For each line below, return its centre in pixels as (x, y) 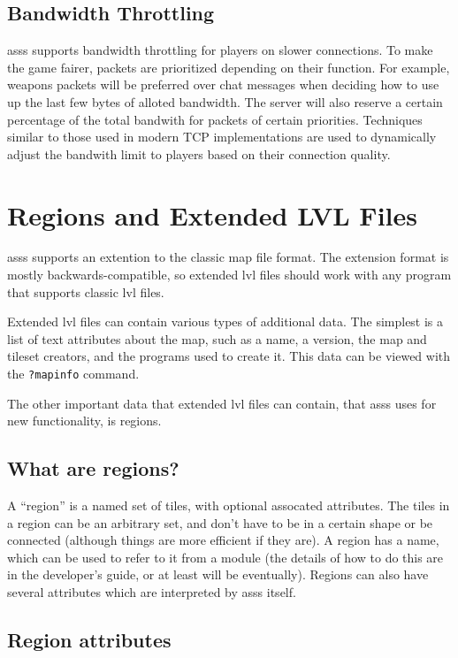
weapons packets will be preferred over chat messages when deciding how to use (223, 84)
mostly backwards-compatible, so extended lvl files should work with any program (229, 275)
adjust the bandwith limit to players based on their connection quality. (199, 153)
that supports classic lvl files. (86, 291)
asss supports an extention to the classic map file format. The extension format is (228, 257)
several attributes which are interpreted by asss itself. (152, 592)
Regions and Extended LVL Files (212, 214)
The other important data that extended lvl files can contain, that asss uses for (222, 403)
